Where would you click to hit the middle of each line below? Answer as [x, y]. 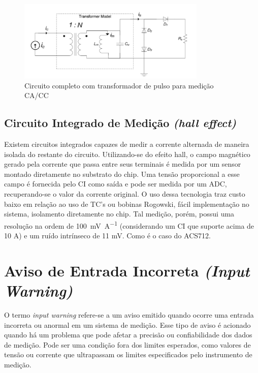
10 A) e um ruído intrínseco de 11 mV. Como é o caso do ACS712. [107, 236]
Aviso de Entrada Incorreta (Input [127, 270]
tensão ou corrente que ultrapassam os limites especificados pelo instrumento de [128, 354]
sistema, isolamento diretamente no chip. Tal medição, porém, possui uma [119, 214]
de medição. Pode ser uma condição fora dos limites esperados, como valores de [127, 344]
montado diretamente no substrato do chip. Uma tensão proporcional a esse [122, 174]
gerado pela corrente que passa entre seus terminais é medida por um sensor [123, 164]
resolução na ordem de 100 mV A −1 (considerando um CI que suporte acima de [129, 225]
